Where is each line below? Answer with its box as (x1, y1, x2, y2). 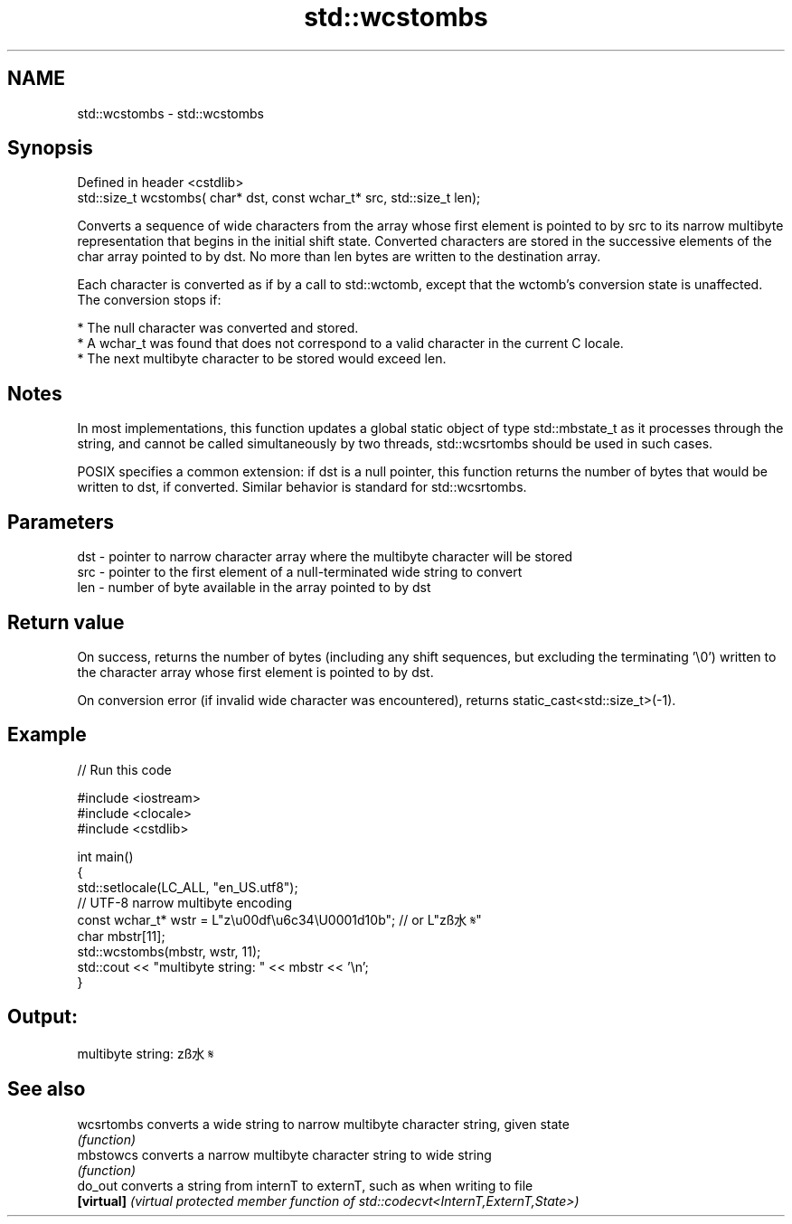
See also (7, 1078, 86, 1101)
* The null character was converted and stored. (77, 320, 359, 336)
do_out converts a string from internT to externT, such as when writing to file (77, 1177, 533, 1193)
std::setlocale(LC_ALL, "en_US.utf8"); (77, 879, 298, 895)
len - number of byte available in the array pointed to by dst (77, 579, 431, 596)
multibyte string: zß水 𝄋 (77, 1045, 214, 1061)
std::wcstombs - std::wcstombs (77, 105, 264, 121)
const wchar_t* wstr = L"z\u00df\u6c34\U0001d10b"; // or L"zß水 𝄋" (77, 911, 482, 927)
